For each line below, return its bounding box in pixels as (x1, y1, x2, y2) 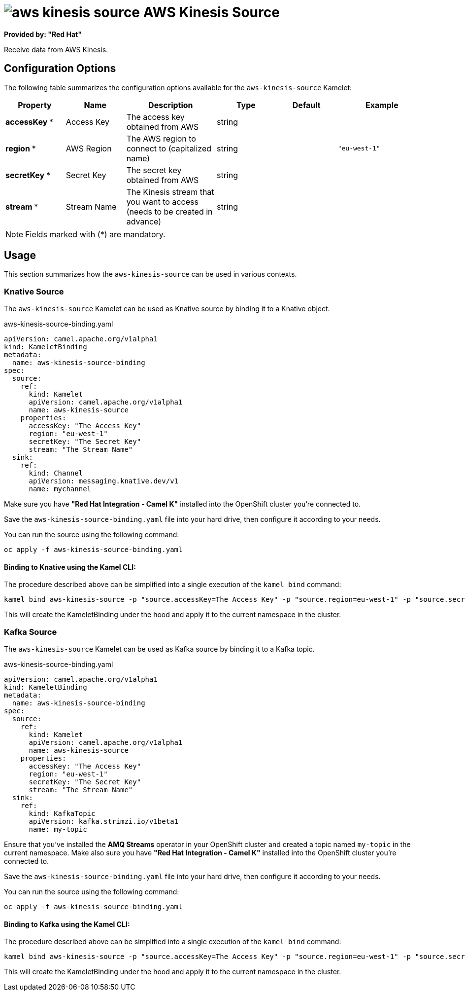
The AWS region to (126, 133, 196, 144)
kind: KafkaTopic (29, 810, 96, 818)
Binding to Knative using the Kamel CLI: (4, 562, 136, 571)
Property (18, 100, 52, 110)
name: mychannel (29, 485, 92, 493)
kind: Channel (29, 469, 83, 478)
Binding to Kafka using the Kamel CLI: (4, 920, 130, 928)
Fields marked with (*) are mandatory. (25, 229, 166, 239)
